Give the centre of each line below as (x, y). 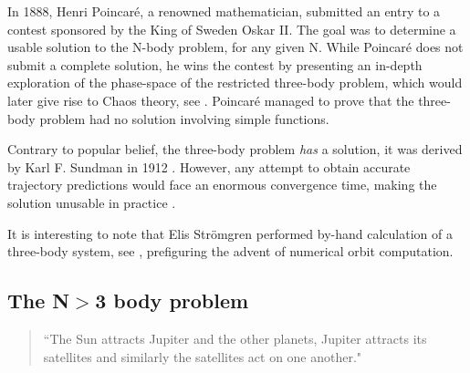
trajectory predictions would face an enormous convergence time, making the (222, 185)
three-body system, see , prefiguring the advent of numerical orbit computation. (230, 251)
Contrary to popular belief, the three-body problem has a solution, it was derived (235, 149)
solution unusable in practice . (92, 202)
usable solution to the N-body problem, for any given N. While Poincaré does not (235, 47)
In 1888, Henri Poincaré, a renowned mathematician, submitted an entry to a (224, 11)
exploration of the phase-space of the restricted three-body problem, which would (235, 83)
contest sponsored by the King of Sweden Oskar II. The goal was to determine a (232, 29)
